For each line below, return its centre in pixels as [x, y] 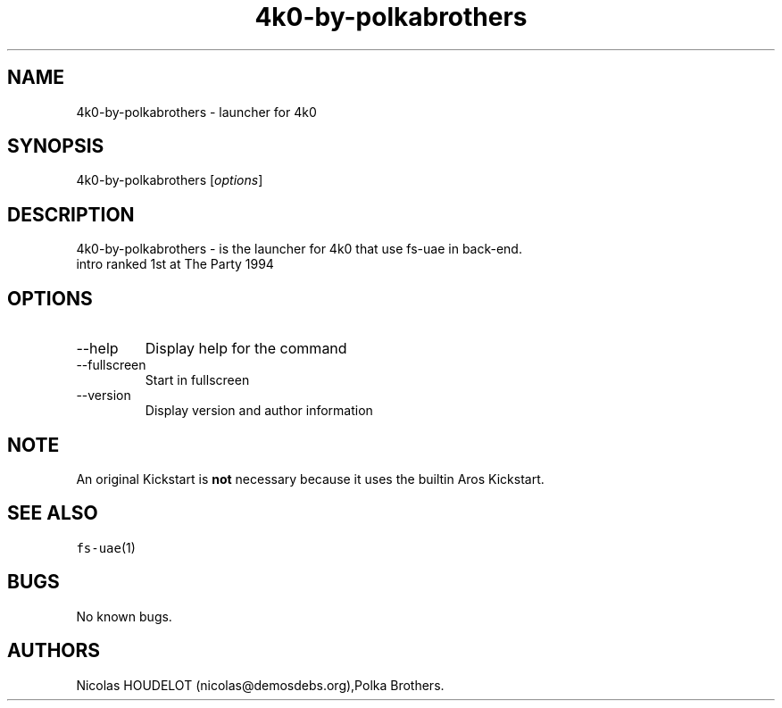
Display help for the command [246, 349]
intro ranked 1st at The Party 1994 [175, 264]
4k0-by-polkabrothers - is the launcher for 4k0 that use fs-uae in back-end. [299, 249]
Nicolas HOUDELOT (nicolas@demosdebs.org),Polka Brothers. [260, 685]
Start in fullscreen [197, 380]
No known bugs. [124, 616]
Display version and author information [259, 411]
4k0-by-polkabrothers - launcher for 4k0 [196, 112]
